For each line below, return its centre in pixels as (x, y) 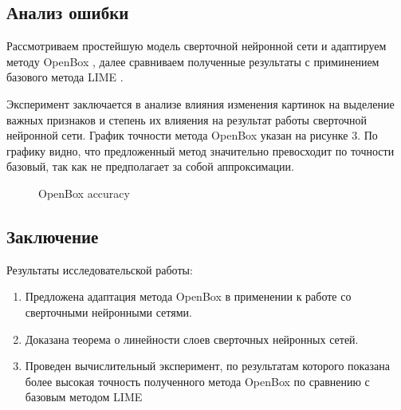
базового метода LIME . (65, 77)
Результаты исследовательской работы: (100, 269)
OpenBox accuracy (84, 193)
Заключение (53, 236)
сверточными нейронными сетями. (108, 311)
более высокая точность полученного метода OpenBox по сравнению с (197, 381)
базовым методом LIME (84, 397)
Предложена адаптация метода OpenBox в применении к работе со (188, 296)
